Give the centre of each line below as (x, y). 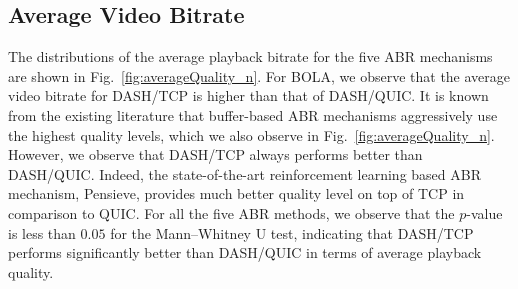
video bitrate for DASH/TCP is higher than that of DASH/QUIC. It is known (248, 95)
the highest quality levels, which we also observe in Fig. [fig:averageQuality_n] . (251, 134)
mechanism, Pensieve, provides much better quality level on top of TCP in (236, 193)
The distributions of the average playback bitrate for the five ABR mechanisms (250, 56)
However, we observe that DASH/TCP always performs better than (215, 154)
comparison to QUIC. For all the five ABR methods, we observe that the (231, 212)
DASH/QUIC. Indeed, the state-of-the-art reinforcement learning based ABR (244, 173)
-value (484, 212)
